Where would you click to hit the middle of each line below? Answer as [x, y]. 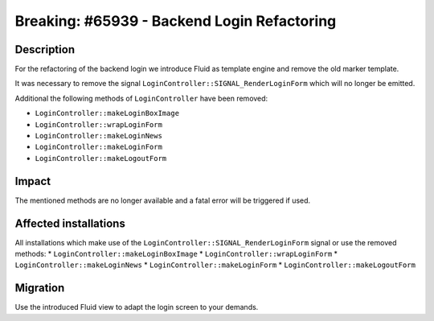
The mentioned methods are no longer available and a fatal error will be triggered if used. [163, 200]
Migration [40, 288]
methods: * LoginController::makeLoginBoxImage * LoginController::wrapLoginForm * [176, 254]
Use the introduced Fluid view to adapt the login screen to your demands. [137, 307]
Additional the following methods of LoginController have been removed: [141, 98]
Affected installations [70, 223]
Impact [33, 181]
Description [45, 49]
